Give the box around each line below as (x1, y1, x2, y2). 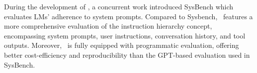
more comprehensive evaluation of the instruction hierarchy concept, (4, 21, 212, 31)
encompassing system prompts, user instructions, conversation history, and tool (4, 30, 246, 40)
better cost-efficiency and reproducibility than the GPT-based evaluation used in (4, 49, 250, 60)
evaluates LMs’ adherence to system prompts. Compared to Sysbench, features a (4, 11, 253, 21)
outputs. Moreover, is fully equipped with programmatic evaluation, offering (4, 40, 239, 50)
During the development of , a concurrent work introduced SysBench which (4, 1, 234, 11)
